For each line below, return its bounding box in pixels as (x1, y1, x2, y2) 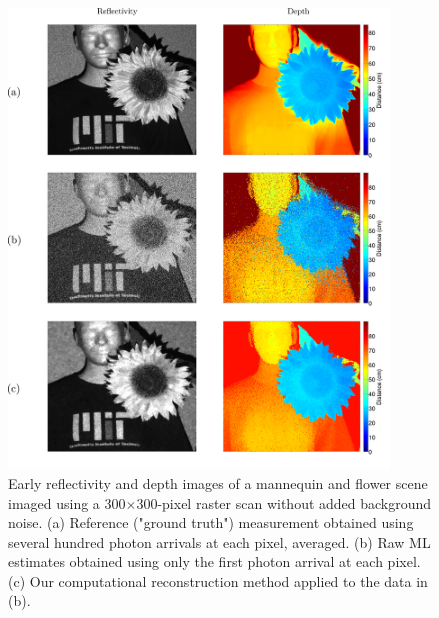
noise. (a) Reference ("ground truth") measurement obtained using (8, 512, 414, 533)
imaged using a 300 (8, 492, 126, 513)
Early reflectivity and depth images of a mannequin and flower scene (8, 472, 428, 493)
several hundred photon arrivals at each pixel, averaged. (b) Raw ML (8, 531, 431, 552)
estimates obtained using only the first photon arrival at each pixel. (8, 551, 421, 572)
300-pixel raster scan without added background (136, 492, 432, 513)
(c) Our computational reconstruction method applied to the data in (8, 570, 428, 591)
